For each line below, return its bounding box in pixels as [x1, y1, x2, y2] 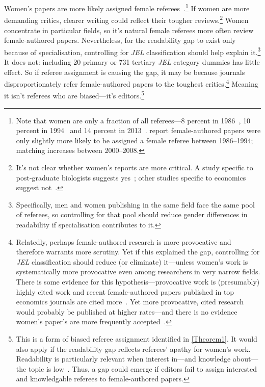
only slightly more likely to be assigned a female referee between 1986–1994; [16, 135, 253, 145]
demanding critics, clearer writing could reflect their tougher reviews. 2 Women [4, 13, 249, 25]
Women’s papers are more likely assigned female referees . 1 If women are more [4, 2, 250, 13]
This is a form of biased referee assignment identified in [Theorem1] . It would [16, 333, 257, 344]
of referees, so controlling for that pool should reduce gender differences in [16, 209, 248, 220]
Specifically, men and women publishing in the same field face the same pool [16, 199, 255, 210]
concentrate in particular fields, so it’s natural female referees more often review [4, 24, 254, 35]
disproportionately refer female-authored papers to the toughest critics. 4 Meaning [4, 77, 258, 89]
